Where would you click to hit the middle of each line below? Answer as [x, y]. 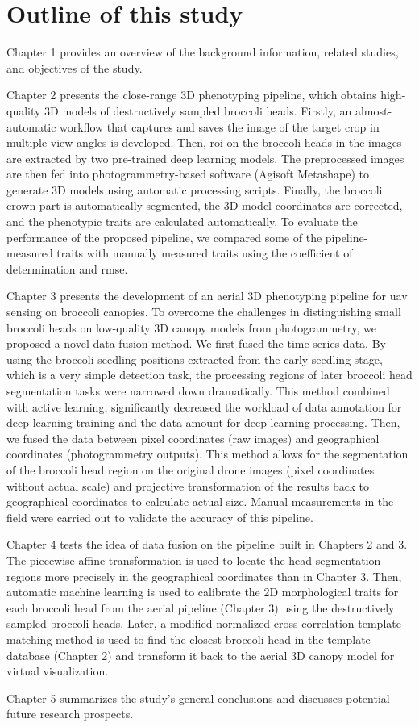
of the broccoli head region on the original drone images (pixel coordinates [191, 469]
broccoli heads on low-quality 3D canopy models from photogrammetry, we [192, 327]
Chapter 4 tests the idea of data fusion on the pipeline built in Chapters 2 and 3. [207, 544]
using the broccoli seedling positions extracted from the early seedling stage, [195, 359]
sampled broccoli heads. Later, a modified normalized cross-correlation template [204, 623]
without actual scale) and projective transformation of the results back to [188, 485]
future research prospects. [70, 714]
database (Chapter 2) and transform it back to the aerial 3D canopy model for [201, 655]
